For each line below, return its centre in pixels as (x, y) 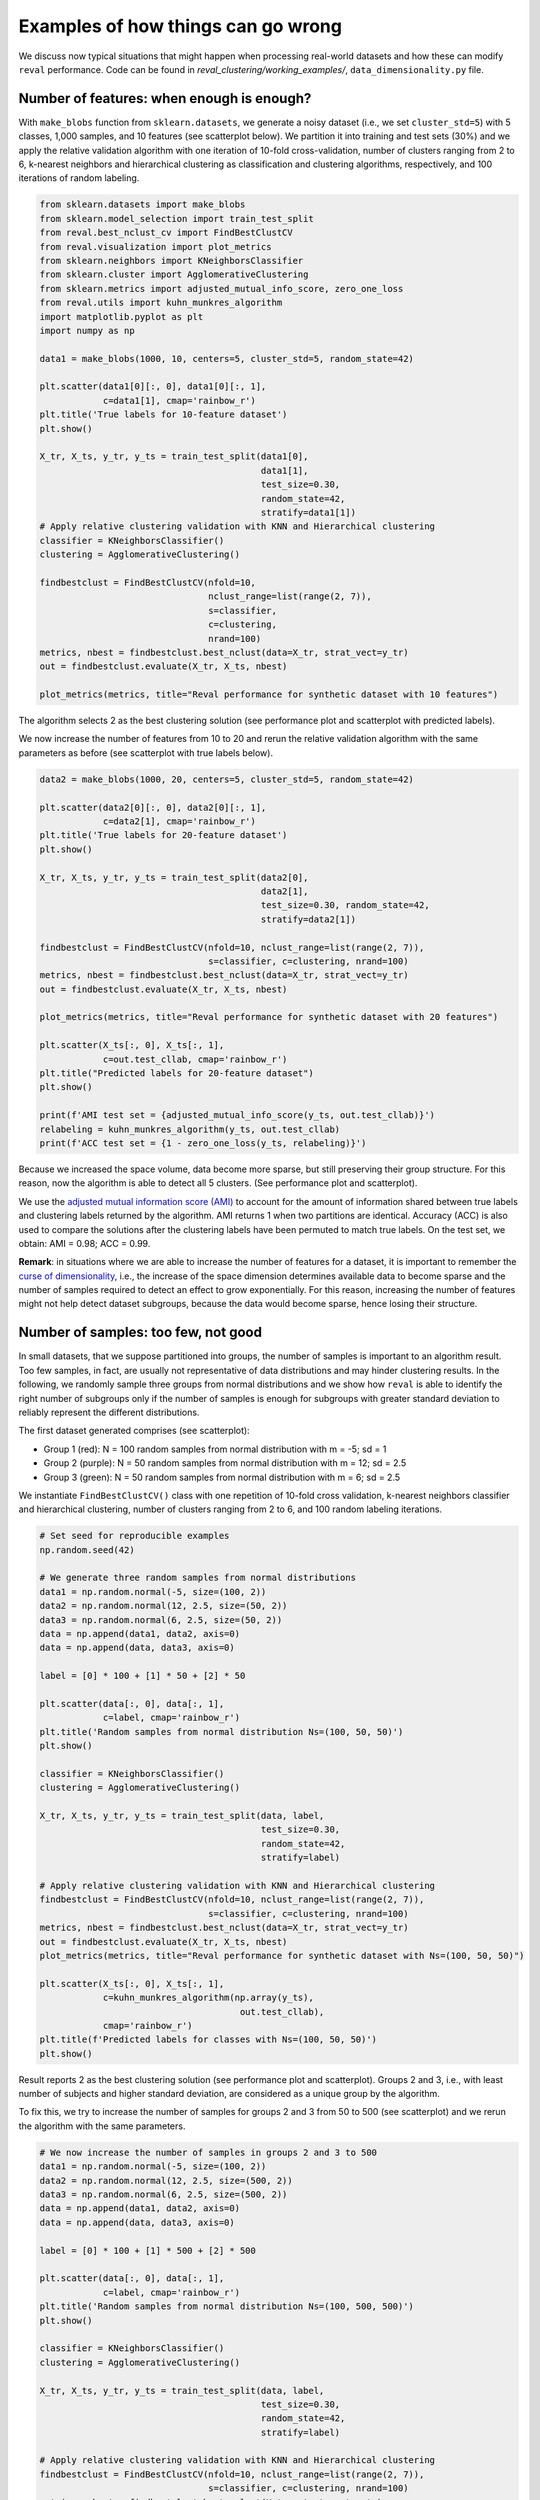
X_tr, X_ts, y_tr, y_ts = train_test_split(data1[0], (174, 456)
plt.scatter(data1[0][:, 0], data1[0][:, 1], (153, 386)
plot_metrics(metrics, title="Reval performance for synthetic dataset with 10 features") (269, 694)
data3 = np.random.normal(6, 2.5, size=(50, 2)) (161, 1619)
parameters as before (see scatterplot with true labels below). (146, 752)
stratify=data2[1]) (308, 919)
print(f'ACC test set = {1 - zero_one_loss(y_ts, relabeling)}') (203, 1143)
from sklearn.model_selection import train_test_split (176, 218)
